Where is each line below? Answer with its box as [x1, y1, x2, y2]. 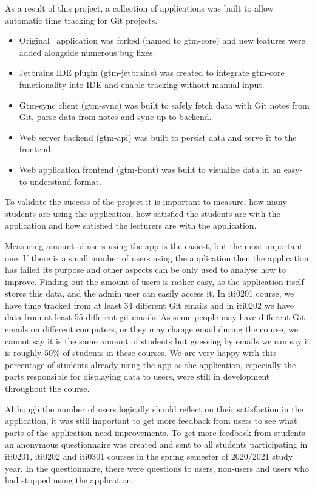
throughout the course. [5, 382, 90, 395]
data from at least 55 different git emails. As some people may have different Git [5, 310, 305, 323]
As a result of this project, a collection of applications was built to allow [5, 2, 274, 14]
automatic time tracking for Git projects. [5, 13, 158, 26]
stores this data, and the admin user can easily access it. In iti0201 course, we [5, 287, 294, 300]
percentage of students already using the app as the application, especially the [5, 358, 296, 371]
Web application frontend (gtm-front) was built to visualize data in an [19, 163, 281, 175]
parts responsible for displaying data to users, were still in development [5, 370, 270, 383]
